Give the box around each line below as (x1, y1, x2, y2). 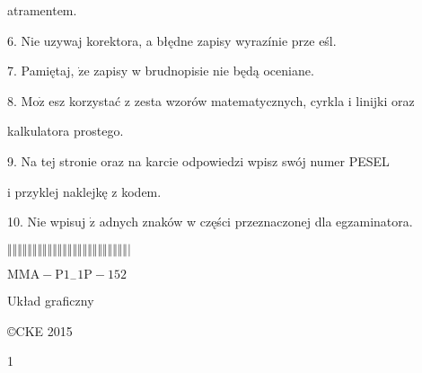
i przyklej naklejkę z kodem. (7, 182, 162, 200)
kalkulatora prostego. (7, 121, 124, 140)
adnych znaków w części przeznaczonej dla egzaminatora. (99, 212, 413, 231)
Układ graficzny (7, 291, 94, 310)
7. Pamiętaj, (7, 61, 75, 80)
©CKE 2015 (7, 321, 73, 340)
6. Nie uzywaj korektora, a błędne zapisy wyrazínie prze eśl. (7, 31, 337, 49)
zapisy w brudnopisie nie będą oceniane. (93, 61, 314, 80)
